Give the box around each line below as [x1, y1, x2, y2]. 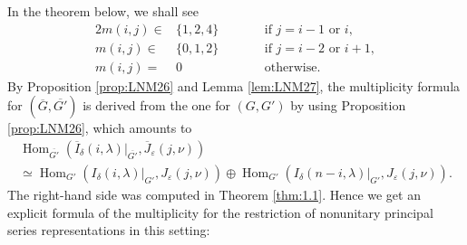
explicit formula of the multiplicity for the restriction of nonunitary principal [7, 203, 433, 221]
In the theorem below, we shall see [7, 2, 199, 20]
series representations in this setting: [7, 221, 210, 240]
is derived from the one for [83, 96, 230, 115]
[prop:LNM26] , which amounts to [7, 118, 192, 137]
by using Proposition [290, 96, 406, 115]
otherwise [264, 61, 317, 74]
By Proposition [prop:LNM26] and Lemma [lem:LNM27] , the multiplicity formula [7, 76, 461, 95]
